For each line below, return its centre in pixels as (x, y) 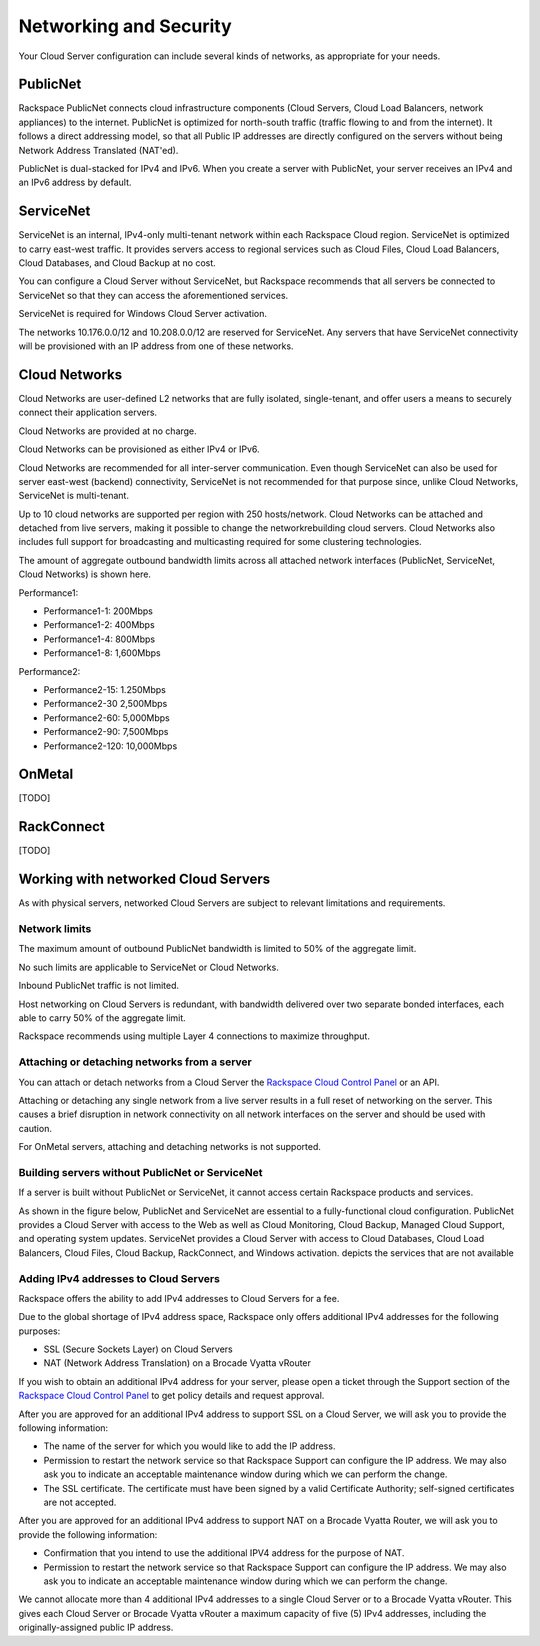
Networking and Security (125, 26)
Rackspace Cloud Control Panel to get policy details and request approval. (171, 1396)
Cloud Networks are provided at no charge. (107, 431)
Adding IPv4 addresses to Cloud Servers (119, 1278)
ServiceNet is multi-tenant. (74, 496)
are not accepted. (80, 1502)
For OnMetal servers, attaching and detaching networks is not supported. (170, 1147)
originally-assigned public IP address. (96, 1627)
